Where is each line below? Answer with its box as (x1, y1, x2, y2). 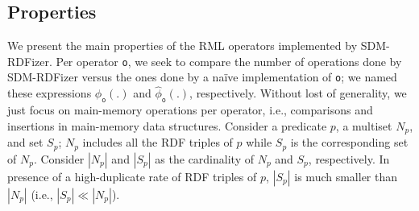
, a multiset (335, 117, 392, 134)
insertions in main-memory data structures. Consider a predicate (7, 117, 327, 134)
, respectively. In (308, 150, 390, 167)
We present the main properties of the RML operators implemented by (7, 37, 358, 54)
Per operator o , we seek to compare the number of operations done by (56, 52, 402, 69)
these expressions (7, 85, 92, 101)
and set (7, 134, 44, 151)
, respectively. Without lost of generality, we (189, 85, 407, 101)
